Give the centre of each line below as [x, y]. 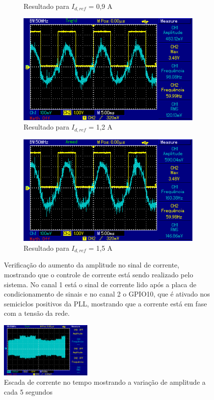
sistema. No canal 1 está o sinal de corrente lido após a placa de [100, 284]
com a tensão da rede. [37, 313]
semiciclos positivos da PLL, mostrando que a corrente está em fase [106, 303]
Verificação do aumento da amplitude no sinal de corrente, [92, 265]
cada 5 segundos [28, 391]
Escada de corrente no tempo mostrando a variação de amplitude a [105, 382]
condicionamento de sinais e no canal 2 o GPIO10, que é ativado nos [107, 294]
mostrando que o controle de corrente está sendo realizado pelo [99, 274]
